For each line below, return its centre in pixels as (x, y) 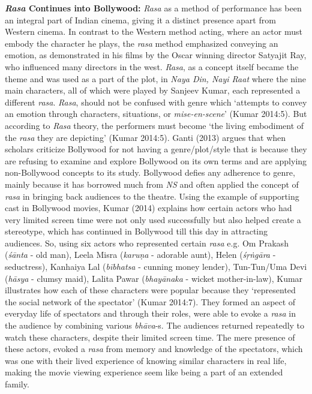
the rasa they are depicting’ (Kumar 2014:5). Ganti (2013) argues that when (145, 137)
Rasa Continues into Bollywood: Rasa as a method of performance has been (153, 8)
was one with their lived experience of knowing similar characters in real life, (146, 360)
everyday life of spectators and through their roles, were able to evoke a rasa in (150, 313)
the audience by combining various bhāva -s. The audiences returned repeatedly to (155, 325)
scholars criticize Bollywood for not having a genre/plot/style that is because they (156, 149)
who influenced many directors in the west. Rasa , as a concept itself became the (152, 66)
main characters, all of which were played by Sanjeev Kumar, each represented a (153, 90)
